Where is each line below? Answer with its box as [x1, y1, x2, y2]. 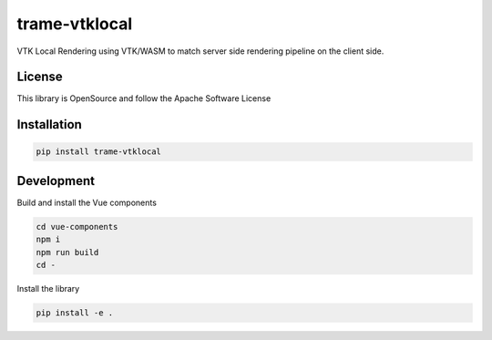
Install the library [16, 283, 80, 294]
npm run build [36, 247, 99, 257]
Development [16, 173, 96, 189]
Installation [16, 117, 82, 132]
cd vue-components [36, 222, 118, 232]
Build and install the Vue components [16, 197, 157, 208]
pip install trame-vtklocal [36, 147, 161, 157]
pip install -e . [36, 308, 114, 318]
